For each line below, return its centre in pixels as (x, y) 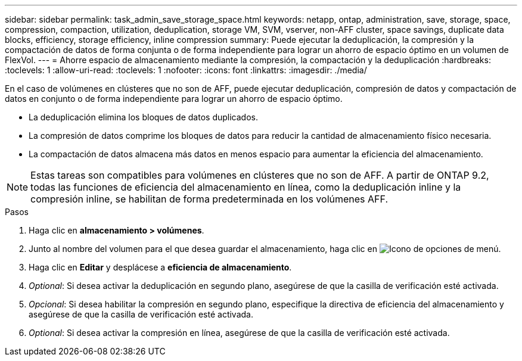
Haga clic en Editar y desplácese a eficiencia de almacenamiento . (160, 267)
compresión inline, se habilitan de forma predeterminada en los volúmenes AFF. (209, 199)
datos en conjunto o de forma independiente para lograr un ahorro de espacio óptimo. (174, 99)
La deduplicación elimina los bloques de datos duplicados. (143, 117)
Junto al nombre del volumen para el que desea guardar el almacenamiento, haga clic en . (265, 249)
